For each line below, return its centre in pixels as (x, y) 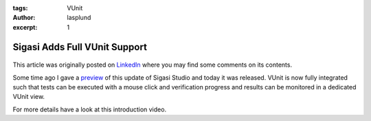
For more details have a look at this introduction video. (90, 109)
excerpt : (25, 27)
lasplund (79, 18)
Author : (24, 18)
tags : (20, 8)
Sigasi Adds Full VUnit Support (80, 47)
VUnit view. (29, 97)
